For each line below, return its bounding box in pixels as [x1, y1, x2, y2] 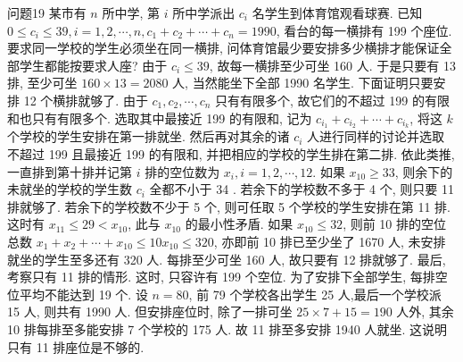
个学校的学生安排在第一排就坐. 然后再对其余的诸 [7, 127, 290, 146]
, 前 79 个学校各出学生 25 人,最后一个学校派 [188, 284, 442, 303]
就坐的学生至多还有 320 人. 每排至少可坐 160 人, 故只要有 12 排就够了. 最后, [7, 249, 446, 268]
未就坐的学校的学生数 [7, 180, 132, 198]
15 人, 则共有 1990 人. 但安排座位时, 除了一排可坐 [7, 302, 293, 321]
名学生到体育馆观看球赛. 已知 [252, 4, 423, 21]
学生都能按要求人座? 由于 [19, 55, 168, 74]
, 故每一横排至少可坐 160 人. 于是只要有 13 [209, 55, 456, 74]
